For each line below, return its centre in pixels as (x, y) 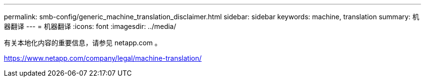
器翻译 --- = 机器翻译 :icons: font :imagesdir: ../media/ (90, 26)
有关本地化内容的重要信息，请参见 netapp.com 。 (83, 43)
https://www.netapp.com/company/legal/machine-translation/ (103, 58)
